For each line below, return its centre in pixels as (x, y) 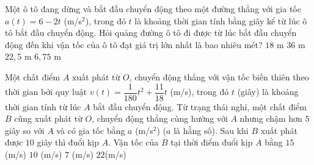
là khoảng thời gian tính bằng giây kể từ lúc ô (221, 20)
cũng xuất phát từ (48, 118)
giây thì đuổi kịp (68, 142)
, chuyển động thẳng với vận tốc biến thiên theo (219, 76)
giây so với (25, 130)
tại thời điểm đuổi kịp (212, 142)
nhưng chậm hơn (271, 118)
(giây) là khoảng (268, 92)
